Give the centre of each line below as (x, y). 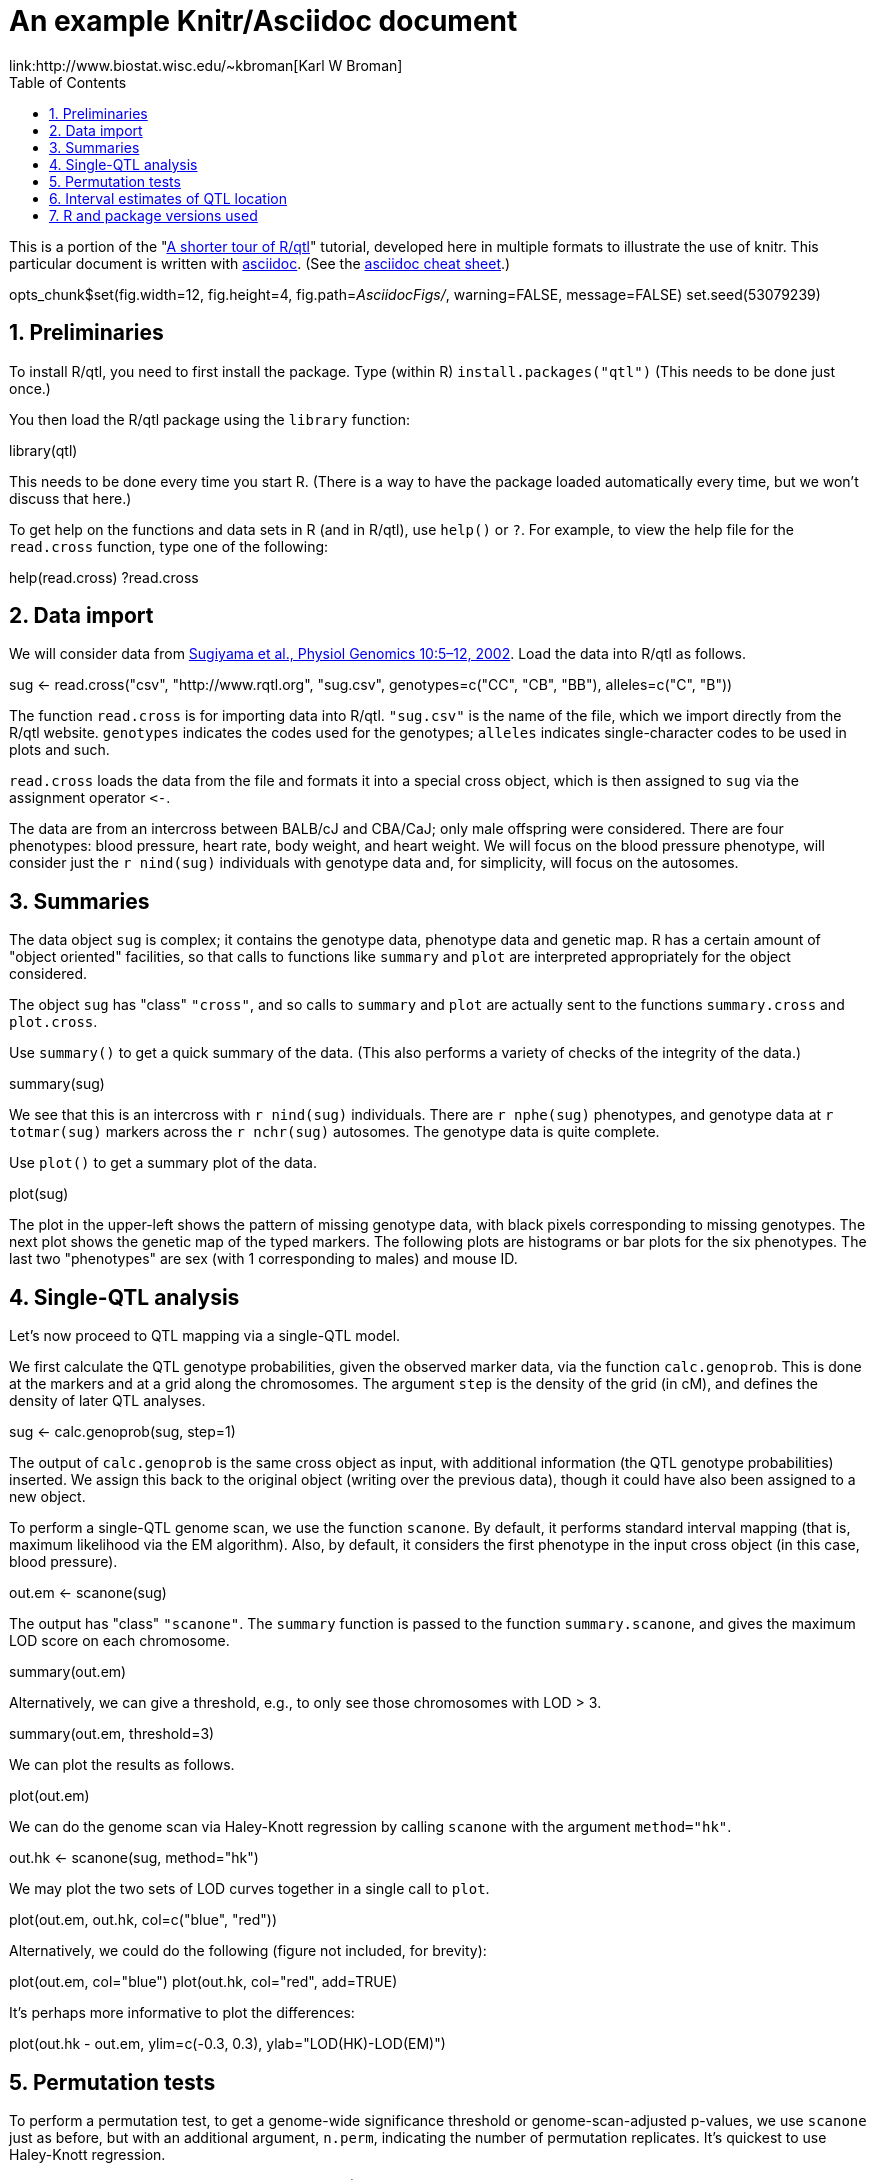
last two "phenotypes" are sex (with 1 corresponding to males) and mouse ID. (263, 1259)
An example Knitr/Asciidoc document (263, 21)
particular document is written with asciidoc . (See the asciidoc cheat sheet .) (260, 263)
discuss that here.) (70, 498)
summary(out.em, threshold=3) (112, 1734)
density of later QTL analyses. (107, 1401)
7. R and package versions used (153, 215)
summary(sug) (57, 1084)
